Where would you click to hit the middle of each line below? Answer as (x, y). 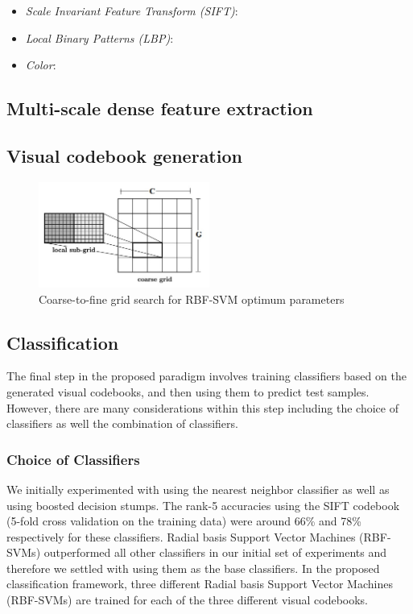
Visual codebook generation (124, 155)
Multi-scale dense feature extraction (160, 108)
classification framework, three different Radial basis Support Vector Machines (200, 584)
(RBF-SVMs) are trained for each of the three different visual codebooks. (188, 600)
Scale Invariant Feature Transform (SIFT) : (132, 10)
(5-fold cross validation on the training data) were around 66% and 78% (184, 521)
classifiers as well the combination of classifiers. (122, 423)
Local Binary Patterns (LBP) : (99, 37)
